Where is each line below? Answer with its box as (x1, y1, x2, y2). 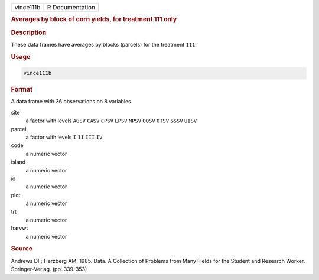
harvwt (11, 224, 28, 232)
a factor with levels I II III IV (25, 134, 103, 141)
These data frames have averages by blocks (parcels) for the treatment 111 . (11, 41, 197, 48)
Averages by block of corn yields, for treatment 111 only (11, 15, 177, 24)
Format (11, 86, 32, 94)
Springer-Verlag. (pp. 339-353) (11, 266, 87, 273)
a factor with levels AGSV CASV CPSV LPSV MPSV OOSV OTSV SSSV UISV (25, 117, 197, 124)
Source (11, 245, 33, 253)
